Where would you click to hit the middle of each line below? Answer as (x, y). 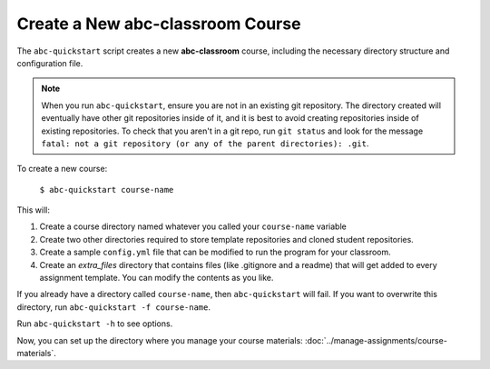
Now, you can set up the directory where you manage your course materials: (160, 340)
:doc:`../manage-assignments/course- (376, 340)
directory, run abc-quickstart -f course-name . (113, 307)
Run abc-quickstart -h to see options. (95, 324)
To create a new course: (62, 169)
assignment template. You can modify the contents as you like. (157, 278)
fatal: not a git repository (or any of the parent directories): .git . (205, 143)
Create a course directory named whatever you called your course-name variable (193, 226)
